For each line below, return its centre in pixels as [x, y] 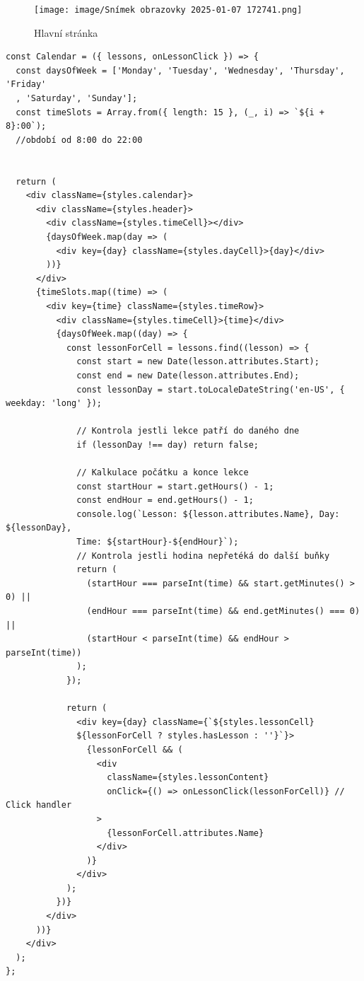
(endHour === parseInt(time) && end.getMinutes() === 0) [223, 611]
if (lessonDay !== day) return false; [168, 445]
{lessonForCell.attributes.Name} [186, 833]
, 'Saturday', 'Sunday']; [77, 99]
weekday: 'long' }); [54, 404]
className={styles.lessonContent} [188, 778]
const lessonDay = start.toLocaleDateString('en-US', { [211, 389]
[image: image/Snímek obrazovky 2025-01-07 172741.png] [168, 10]
